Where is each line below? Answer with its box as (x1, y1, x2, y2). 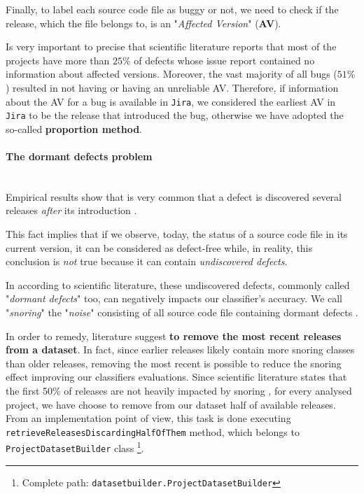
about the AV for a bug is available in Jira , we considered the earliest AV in (6, 94, 336, 108)
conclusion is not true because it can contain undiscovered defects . (6, 254, 288, 269)
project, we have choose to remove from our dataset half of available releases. (6, 397, 336, 411)
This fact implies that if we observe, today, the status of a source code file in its (6, 227, 348, 241)
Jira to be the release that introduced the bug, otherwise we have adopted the (6, 108, 344, 122)
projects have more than (6, 52, 110, 67)
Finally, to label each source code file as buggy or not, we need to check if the (6, 2, 339, 16)
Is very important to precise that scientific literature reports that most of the (6, 39, 337, 54)
